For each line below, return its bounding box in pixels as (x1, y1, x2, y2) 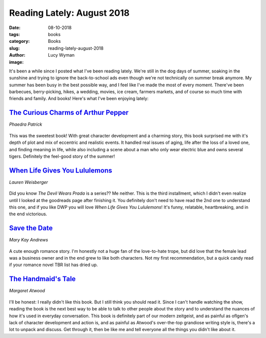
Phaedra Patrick (9, 121, 42, 128)
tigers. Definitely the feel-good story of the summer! (9, 153, 115, 159)
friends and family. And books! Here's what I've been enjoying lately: (9, 96, 149, 101)
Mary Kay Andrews (9, 237, 48, 243)
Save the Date (9, 224, 53, 233)
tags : (9, 31, 20, 37)
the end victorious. (9, 211, 47, 217)
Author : (9, 52, 26, 58)
